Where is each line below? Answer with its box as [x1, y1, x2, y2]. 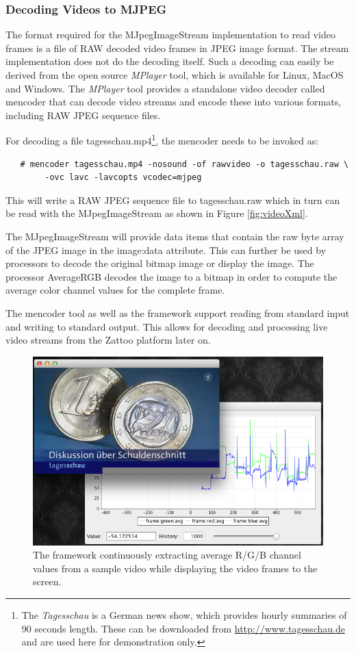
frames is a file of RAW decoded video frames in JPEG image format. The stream [5, 40, 349, 55]
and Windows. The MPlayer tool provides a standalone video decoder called [5, 81, 325, 95]
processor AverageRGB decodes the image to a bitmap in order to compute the [5, 269, 338, 283]
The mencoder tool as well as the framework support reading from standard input [5, 305, 350, 320]
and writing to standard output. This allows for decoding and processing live [5, 319, 328, 333]
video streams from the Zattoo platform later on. [5, 333, 211, 347]
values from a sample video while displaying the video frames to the [33, 561, 318, 575]
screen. [33, 574, 62, 589]
